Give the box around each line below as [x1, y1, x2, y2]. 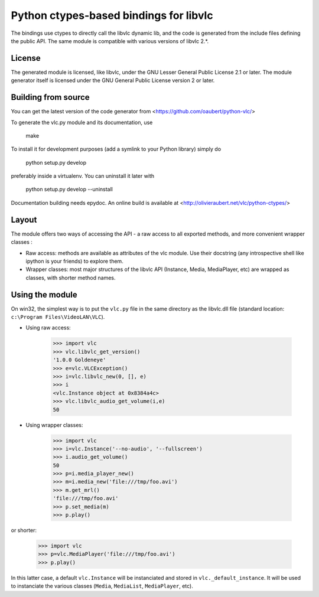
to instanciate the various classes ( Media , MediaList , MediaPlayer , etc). [11, 582, 193, 590]
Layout [11, 214, 37, 224]
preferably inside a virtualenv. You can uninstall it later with [11, 172, 155, 180]
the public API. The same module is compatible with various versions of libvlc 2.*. [11, 37, 209, 44]
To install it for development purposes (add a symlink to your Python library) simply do [11, 145, 222, 153]
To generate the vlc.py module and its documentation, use [11, 119, 153, 126]
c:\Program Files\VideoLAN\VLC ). [11, 314, 105, 321]
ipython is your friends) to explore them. [25, 257, 123, 265]
